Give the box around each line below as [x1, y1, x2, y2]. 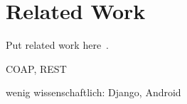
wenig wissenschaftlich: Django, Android [6, 85, 181, 100]
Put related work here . [6, 37, 109, 52]
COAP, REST [6, 61, 67, 76]
